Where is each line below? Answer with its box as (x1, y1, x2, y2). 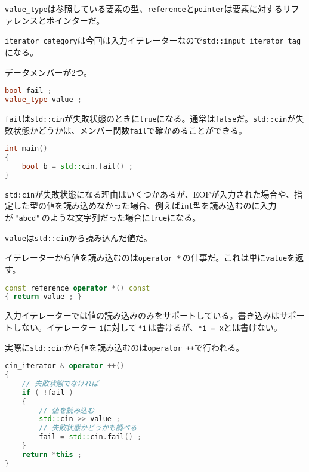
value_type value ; (5, 95, 82, 104)
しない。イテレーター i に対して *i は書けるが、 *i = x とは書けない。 (13, 320, 282, 333)
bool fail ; (5, 87, 52, 95)
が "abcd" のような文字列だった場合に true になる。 (5, 211, 201, 223)
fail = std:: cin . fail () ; (39, 433, 142, 442)
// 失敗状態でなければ (21, 379, 99, 388)
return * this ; (21, 450, 82, 459)
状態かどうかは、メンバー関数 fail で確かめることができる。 (13, 124, 247, 136)
